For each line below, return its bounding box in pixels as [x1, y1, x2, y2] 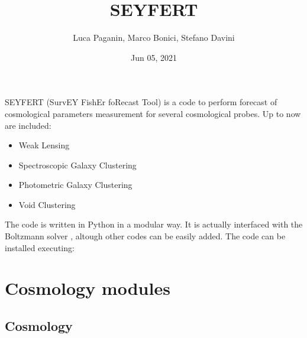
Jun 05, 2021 [131, 51, 177, 63]
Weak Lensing [18, 139, 70, 151]
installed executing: [5, 241, 75, 253]
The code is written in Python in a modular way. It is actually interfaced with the [5, 218, 303, 230]
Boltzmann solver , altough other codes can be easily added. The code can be [5, 230, 286, 242]
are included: [5, 119, 51, 131]
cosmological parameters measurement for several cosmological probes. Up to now [5, 107, 301, 119]
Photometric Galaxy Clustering [18, 178, 133, 191]
